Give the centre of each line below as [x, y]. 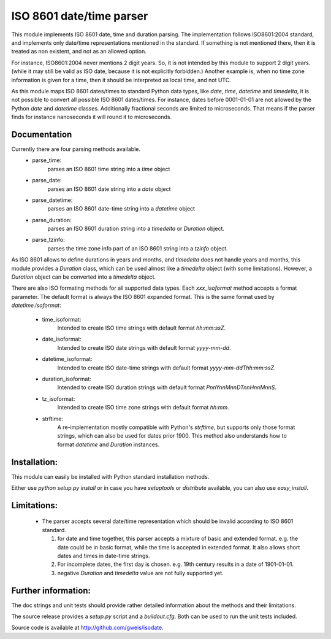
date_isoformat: [62, 339]
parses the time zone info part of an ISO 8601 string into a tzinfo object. [138, 248]
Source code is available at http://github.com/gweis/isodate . [87, 628]
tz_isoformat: [59, 398]
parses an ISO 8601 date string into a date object [109, 189]
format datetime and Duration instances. [108, 444]
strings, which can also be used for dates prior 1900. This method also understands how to [172, 436]
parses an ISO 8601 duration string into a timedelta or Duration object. [136, 229]
